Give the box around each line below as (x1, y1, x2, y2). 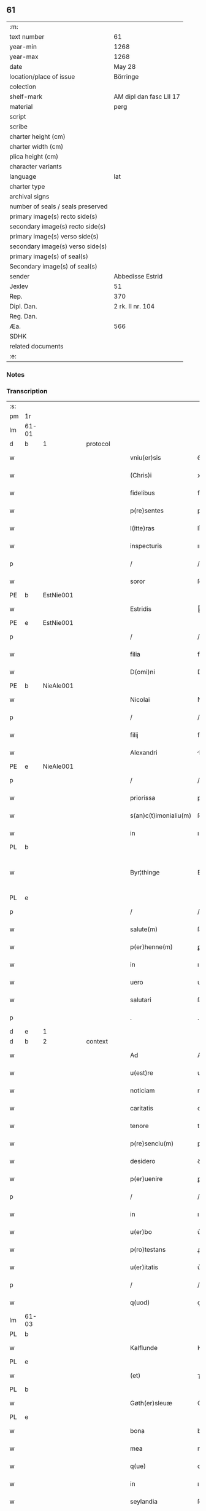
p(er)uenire (129, 1175, 163, 1183)
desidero (129, 1157, 156, 1166)
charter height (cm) (9, 132, 66, 141)
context (86, 1037, 109, 1046)
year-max (9, 52, 39, 61)
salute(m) (129, 925, 158, 933)
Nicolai (129, 696, 150, 704)
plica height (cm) (9, 152, 59, 160)
